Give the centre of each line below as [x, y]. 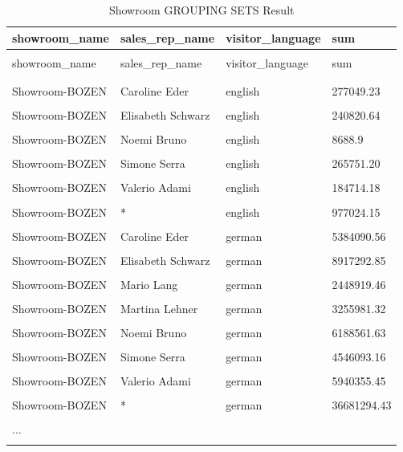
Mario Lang [149, 284]
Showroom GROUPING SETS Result [201, 10]
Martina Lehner [159, 308]
